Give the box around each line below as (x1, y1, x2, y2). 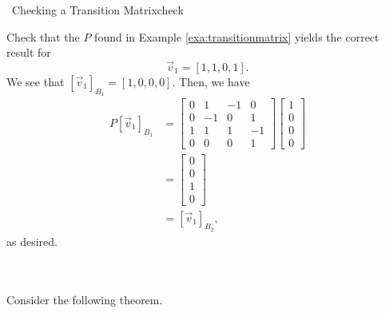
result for (6, 44, 51, 61)
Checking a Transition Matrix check (11, 2, 184, 18)
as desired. (6, 232, 58, 249)
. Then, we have (172, 73, 250, 89)
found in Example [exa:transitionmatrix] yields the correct (94, 28, 379, 45)
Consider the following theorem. (6, 291, 163, 307)
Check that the (6, 28, 80, 45)
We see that (6, 73, 65, 89)
